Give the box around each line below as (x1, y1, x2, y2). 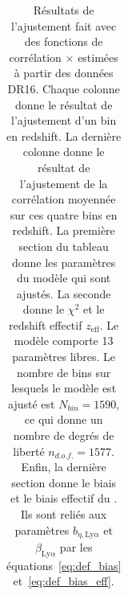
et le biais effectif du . (10, 490, 118, 507)
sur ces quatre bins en (10, 206, 118, 223)
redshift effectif (8, 316, 82, 333)
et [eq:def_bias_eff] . (13, 572, 114, 589)
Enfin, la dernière (21, 458, 106, 475)
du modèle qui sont (17, 269, 111, 286)
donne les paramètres (11, 253, 116, 270)
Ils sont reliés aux (21, 506, 107, 522)
